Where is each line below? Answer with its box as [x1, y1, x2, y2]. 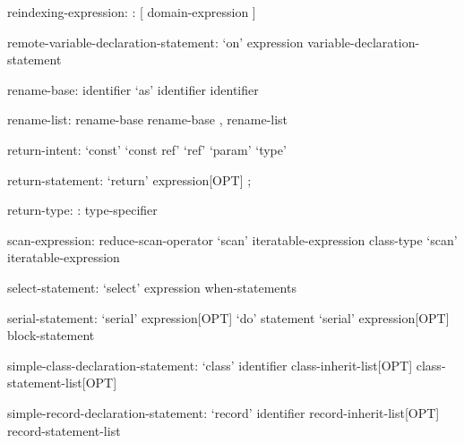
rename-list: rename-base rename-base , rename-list [7, 110, 288, 129]
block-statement [7, 326, 95, 345]
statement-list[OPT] [7, 373, 117, 392]
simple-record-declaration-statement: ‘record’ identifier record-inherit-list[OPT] [7, 403, 440, 422]
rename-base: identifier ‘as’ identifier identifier [7, 80, 259, 98]
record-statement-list [7, 421, 121, 439]
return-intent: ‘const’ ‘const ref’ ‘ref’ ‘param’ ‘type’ [7, 140, 287, 158]
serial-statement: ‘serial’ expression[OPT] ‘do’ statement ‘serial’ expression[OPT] [7, 308, 450, 327]
